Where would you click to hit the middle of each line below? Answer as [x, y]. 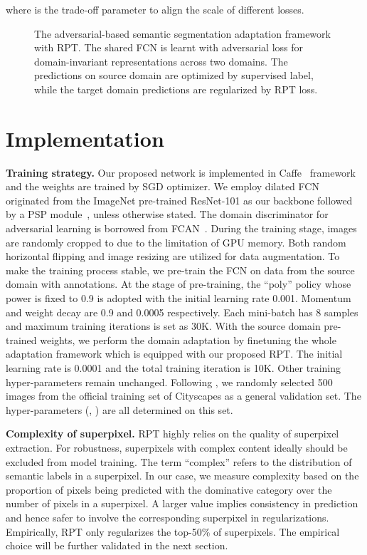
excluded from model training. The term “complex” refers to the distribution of [179, 461]
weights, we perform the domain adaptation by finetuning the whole [188, 339]
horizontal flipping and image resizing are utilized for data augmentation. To [173, 256]
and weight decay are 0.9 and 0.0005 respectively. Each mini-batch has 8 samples [182, 312]
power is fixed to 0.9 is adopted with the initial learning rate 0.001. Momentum [179, 298]
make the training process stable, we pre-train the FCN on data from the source [180, 270]
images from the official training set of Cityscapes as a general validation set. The [183, 396]
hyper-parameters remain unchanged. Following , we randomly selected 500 [169, 382]
